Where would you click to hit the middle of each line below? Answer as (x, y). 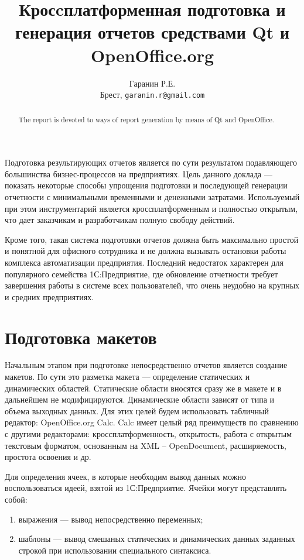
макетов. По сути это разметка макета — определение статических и (127, 377)
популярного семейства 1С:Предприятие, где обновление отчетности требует (141, 274)
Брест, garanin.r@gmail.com (152, 95)
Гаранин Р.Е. (152, 83)
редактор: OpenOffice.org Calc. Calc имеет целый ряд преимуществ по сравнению (152, 422)
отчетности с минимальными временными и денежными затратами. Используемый (152, 196)
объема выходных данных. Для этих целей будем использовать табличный (137, 410)
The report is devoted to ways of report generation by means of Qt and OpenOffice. (146, 119)
